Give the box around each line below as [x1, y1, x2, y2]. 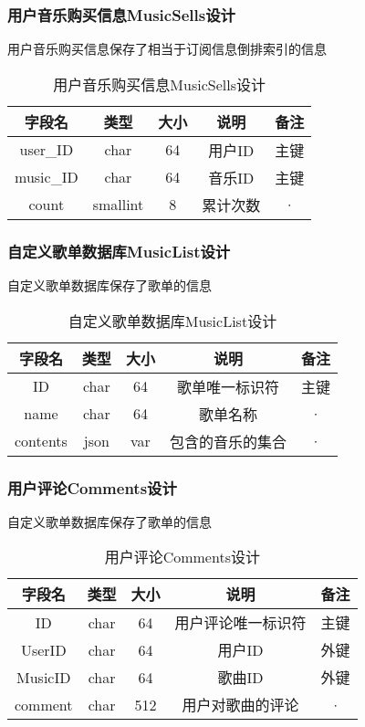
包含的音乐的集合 [169, 430, 287, 452]
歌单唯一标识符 [176, 375, 279, 397]
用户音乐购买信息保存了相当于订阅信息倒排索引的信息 [7, 39, 327, 58]
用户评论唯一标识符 [174, 612, 307, 634]
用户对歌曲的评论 [182, 694, 299, 716]
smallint [92, 194, 144, 216]
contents [15, 430, 68, 452]
